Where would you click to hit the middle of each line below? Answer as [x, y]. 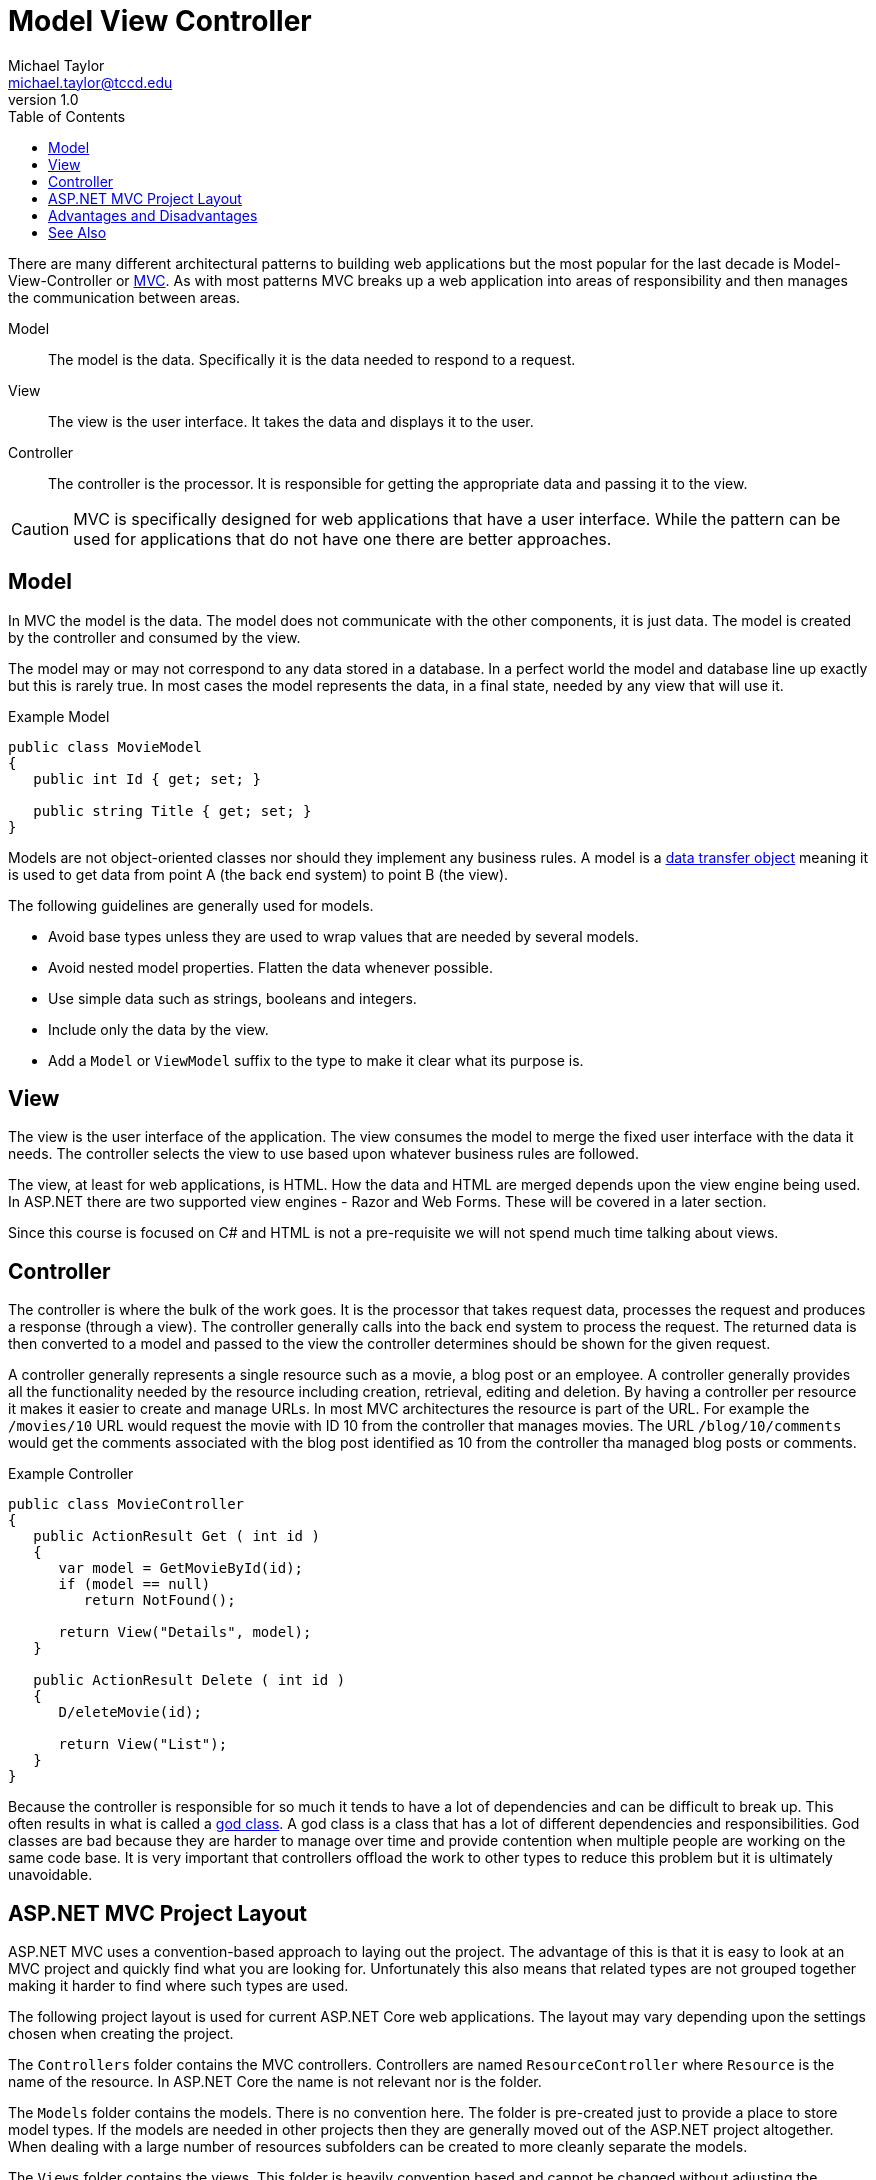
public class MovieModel [105, 746]
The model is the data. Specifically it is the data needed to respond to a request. [312, 359]
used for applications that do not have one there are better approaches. [342, 538]
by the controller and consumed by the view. [154, 637]
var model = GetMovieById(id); [181, 1568]
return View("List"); [143, 1744]
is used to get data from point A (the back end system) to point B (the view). [258, 874]
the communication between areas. [124, 297]
